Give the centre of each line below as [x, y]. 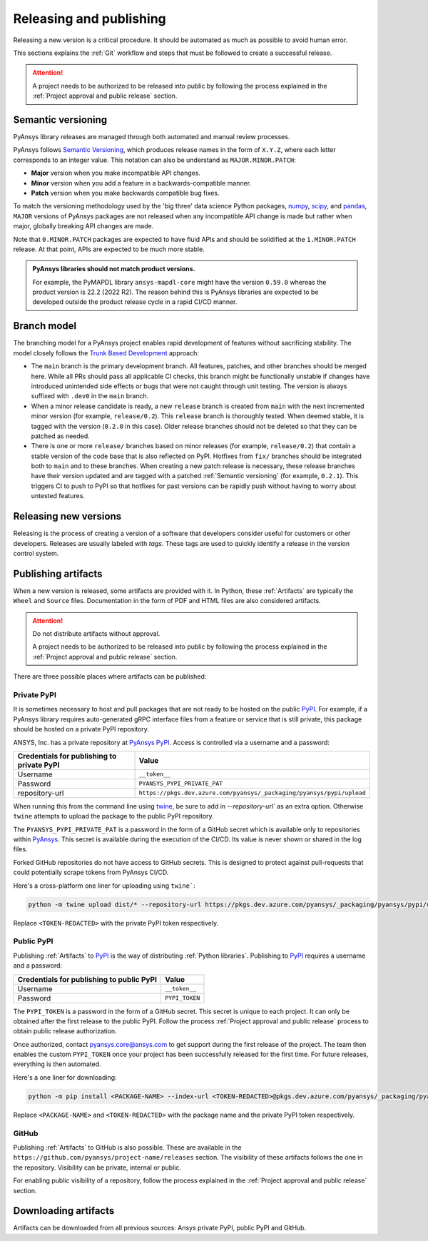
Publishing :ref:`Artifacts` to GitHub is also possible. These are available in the [127, 1147]
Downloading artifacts [64, 1211]
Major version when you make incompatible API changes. [116, 173]
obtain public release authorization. [65, 1031]
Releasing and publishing [90, 19]
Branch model [45, 326]
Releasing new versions [67, 516]
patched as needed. [61, 436]
